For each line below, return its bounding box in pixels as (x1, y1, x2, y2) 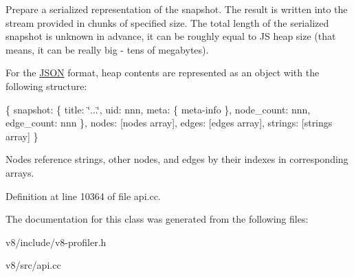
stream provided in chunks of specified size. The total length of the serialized (5, 15, 329, 30)
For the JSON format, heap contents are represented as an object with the (5, 65, 320, 80)
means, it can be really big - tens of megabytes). (5, 42, 209, 56)
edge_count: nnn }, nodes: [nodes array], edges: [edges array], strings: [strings (5, 115, 333, 130)
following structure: (5, 78, 87, 93)
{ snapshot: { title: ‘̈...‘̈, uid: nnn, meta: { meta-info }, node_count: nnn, (5, 102, 311, 116)
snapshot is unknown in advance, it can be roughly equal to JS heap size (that (5, 29, 336, 43)
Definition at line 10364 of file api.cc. (5, 188, 161, 203)
